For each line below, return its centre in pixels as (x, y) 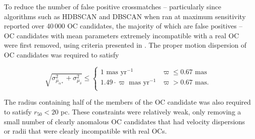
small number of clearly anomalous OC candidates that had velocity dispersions (125, 121)
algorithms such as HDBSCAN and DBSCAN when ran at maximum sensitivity (125, 16)
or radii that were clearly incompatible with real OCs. (86, 131)
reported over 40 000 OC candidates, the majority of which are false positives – (123, 26)
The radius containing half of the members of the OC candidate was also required (127, 102)
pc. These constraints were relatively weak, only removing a (151, 111)
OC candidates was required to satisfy (61, 54)
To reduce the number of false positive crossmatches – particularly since (113, 6)
